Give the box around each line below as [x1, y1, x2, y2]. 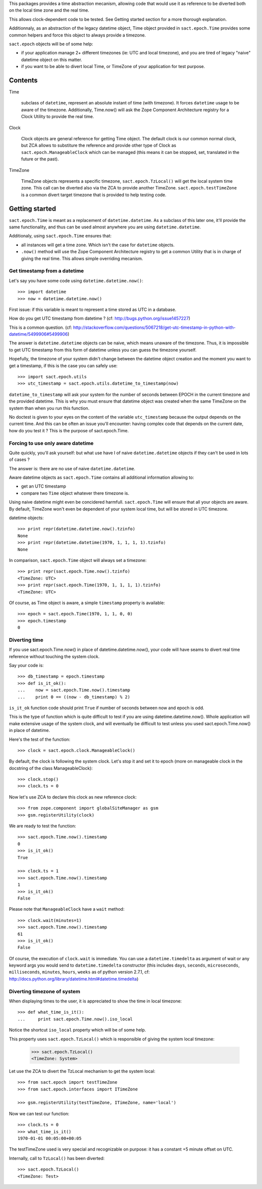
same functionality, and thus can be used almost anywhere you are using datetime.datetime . [9, 224, 201, 230]
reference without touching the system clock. [9, 653, 100, 659]
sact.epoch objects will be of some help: [9, 41, 93, 47]
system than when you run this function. [9, 405, 90, 411]
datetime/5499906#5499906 [9, 331, 68, 337]
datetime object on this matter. [21, 56, 82, 63]
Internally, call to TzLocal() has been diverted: [9, 1155, 105, 1161]
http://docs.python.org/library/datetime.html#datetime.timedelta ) [9, 976, 139, 982]
